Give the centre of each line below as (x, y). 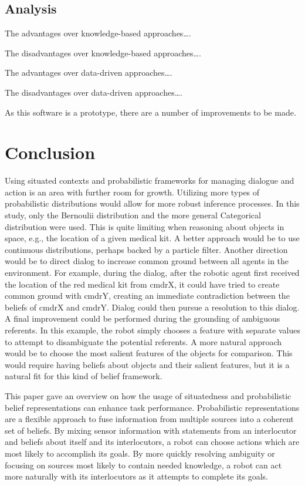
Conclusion (50, 152)
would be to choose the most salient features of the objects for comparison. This (149, 353)
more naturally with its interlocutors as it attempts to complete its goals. (136, 476)
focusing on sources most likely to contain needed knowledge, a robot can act (143, 465)
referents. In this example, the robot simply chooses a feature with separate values (152, 330)
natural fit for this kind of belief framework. (84, 376)
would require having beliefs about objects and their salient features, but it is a (147, 364)
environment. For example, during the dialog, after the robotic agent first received (152, 273)
